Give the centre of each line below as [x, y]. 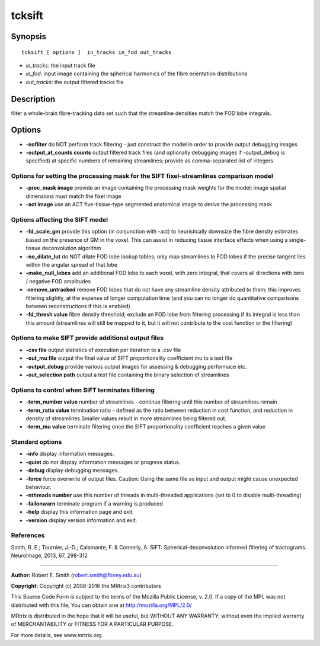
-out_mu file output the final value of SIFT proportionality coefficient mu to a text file [129, 358]
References [28, 535]
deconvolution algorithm [71, 248]
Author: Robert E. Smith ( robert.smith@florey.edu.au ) [76, 575]
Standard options [36, 442]
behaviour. [39, 487]
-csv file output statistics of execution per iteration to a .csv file [103, 350]
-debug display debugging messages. [73, 471]
